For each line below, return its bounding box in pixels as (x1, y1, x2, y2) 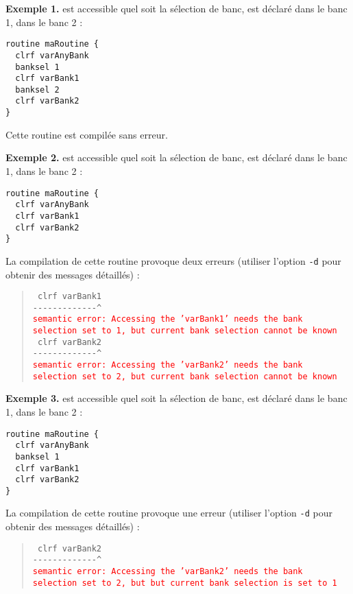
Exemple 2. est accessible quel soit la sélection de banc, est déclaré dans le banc (5, 150, 348, 165)
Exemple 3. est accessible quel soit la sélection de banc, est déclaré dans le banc (5, 391, 348, 405)
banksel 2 (15, 84, 60, 95)
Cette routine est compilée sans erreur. (5, 127, 168, 141)
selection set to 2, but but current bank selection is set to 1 (32, 578, 337, 588)
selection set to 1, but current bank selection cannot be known (32, 326, 337, 336)
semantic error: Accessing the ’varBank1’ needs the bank (32, 314, 303, 324)
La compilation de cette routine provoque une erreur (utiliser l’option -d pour (5, 506, 332, 520)
